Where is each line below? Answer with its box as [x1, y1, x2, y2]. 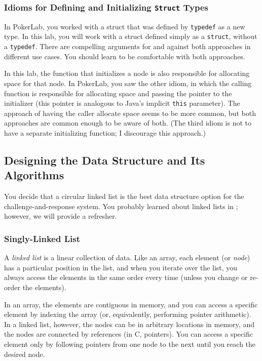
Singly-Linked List [4, 232, 80, 245]
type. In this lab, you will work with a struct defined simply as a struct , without [4, 31, 257, 42]
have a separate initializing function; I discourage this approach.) [4, 127, 206, 138]
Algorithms [4, 167, 64, 183]
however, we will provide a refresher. [4, 211, 117, 221]
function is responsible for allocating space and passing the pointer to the [4, 88, 232, 98]
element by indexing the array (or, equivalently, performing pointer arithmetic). [4, 309, 251, 319]
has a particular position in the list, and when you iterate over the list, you [4, 262, 238, 272]
